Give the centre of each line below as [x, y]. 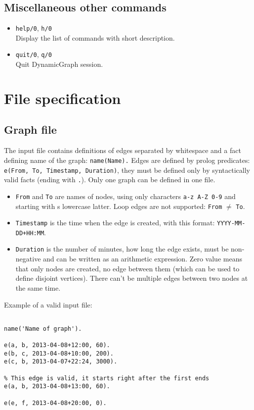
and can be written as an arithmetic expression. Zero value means [143, 259]
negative [28, 259]
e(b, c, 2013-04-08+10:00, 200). [59, 353]
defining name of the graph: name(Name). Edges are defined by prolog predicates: [127, 160]
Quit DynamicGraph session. [59, 64]
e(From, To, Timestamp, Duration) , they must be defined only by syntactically [127, 170]
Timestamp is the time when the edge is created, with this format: [115, 223]
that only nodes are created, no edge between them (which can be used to [127, 268]
